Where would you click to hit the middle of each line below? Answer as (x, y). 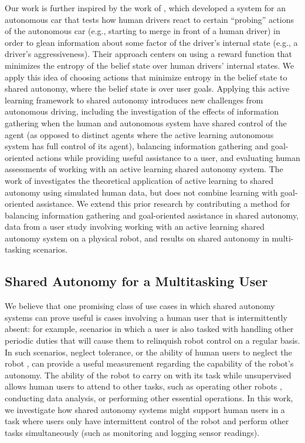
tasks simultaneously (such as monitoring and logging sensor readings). (132, 432)
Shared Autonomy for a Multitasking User (136, 281)
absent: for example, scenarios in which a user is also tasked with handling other (149, 329)
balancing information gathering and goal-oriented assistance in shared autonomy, (152, 215)
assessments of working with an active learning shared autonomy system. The (144, 169)
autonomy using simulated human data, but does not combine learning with (141, 192)
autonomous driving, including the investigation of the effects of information (142, 111)
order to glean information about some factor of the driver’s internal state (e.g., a (151, 42)
